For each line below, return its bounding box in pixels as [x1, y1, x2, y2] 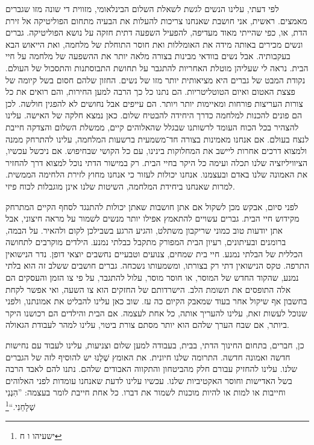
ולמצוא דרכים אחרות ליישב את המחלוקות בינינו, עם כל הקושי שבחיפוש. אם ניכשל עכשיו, [5, 144, 307, 157]
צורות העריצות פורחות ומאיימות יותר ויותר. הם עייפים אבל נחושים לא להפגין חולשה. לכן [5, 97, 303, 109]
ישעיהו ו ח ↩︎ [19, 429, 62, 442]
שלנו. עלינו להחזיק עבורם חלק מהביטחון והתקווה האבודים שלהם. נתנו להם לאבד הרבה [5, 362, 298, 375]
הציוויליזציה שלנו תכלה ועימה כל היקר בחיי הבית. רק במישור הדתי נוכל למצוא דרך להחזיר [5, 156, 308, 168]
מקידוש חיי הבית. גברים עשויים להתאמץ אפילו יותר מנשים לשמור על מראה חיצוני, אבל [5, 212, 300, 225]
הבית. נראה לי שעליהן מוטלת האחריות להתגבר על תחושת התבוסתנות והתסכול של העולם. [5, 61, 309, 74]
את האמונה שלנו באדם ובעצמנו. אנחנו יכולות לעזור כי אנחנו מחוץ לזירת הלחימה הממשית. [5, 168, 308, 181]
